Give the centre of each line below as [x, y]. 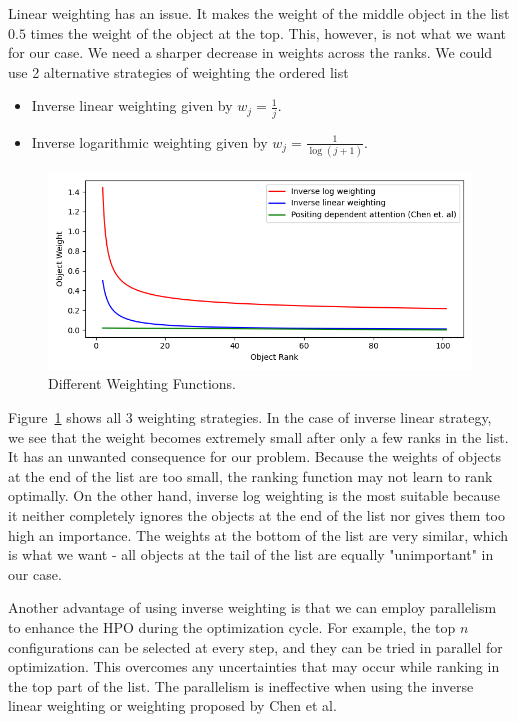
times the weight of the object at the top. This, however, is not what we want [268, 32]
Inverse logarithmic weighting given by [149, 141]
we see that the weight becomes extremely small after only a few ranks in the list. [258, 436]
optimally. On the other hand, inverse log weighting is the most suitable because [254, 495]
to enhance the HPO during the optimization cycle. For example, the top [232, 626]
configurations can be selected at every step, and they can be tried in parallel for [255, 646]
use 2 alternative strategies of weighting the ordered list [178, 71]
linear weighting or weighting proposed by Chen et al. [172, 705]
